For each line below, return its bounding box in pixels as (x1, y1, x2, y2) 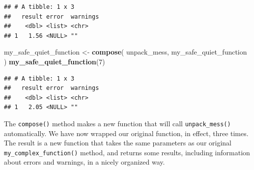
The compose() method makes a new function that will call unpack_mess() (4, 118, 231, 128)
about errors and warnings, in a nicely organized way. (4, 157, 165, 167)
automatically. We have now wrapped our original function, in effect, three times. (4, 128, 249, 138)
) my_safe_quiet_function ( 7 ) (4, 56, 105, 66)
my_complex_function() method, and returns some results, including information (4, 147, 250, 157)
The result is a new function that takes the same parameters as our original (4, 138, 232, 148)
